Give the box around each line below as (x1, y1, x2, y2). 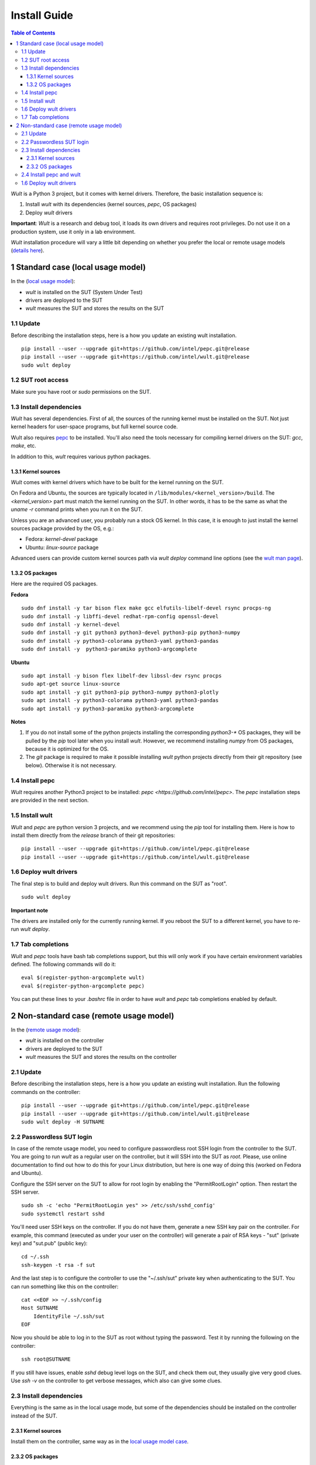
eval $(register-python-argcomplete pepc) (21, 982, 145, 989)
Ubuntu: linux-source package (25, 544, 99, 551)
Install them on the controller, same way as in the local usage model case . (11, 1437, 189, 1444)
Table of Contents (11, 29, 56, 36)
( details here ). (11, 247, 44, 254)
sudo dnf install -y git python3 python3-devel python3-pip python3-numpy (21, 629, 241, 636)
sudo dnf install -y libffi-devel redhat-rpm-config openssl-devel (21, 613, 219, 619)
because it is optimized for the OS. (25, 745, 109, 752)
